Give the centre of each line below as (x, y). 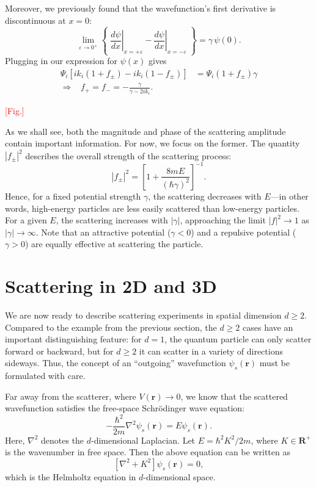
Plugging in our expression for (61, 61)
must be (274, 363)
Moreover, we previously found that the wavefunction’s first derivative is (141, 8)
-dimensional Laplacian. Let (143, 440)
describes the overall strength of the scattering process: (128, 155)
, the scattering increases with (112, 220)
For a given (26, 220)
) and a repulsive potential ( (244, 232)
